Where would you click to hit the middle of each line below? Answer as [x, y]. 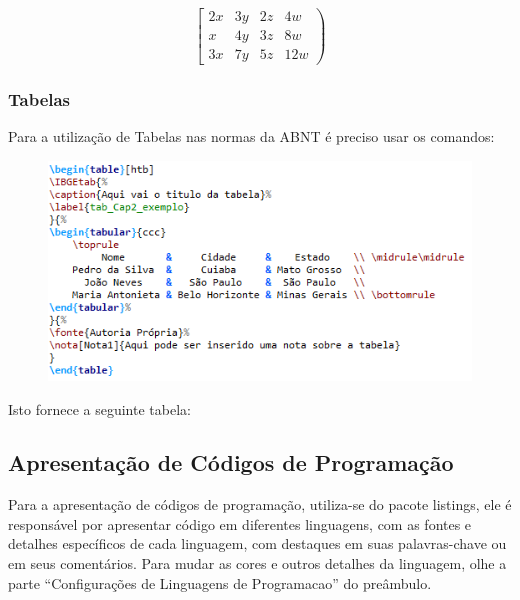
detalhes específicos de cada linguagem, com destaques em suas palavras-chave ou [257, 543]
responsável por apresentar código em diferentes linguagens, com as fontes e [240, 523]
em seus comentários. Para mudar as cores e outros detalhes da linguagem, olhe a [257, 563]
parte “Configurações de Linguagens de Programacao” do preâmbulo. [220, 582]
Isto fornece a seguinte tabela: [99, 408]
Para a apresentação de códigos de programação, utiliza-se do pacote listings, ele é [260, 504]
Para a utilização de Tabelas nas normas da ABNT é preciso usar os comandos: [251, 136]
